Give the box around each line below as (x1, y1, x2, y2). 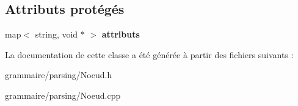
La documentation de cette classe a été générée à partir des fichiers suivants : (5, 48, 294, 61)
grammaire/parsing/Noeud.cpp (5, 88, 121, 101)
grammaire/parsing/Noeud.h (5, 68, 112, 81)
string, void (35, 28, 78, 41)
